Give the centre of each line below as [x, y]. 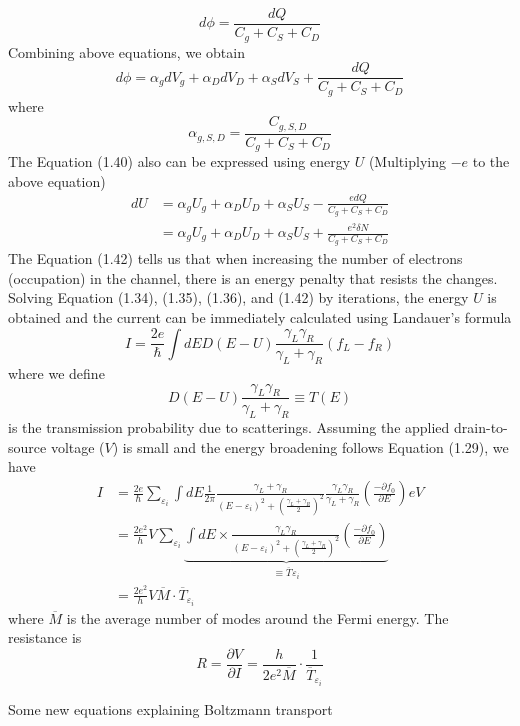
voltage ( [77, 446]
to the [491, 161]
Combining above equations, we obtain [126, 51]
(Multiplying [407, 161]
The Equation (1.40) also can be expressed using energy [179, 161]
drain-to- [481, 427]
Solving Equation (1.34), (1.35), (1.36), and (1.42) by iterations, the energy [238, 297]
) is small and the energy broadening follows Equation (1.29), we [310, 446]
